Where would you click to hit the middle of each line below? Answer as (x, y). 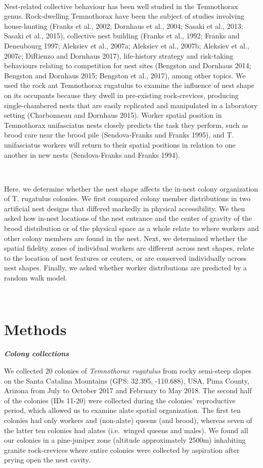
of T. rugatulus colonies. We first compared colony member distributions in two (127, 198)
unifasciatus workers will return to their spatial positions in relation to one (120, 144)
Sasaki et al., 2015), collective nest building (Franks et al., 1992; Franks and (122, 36)
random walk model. (36, 278)
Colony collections (37, 354)
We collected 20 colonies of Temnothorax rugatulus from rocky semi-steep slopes (128, 370)
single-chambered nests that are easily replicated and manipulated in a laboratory (131, 105)
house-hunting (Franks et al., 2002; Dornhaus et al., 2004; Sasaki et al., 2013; (124, 26)
